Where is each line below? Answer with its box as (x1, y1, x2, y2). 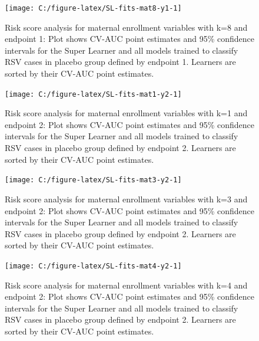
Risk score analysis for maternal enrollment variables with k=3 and (5, 192, 248, 205)
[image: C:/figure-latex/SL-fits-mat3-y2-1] (5, 176, 182, 185)
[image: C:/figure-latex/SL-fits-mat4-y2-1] (5, 261, 182, 270)
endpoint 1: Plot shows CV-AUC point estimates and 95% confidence (5, 32, 254, 45)
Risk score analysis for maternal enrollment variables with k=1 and (5, 107, 248, 119)
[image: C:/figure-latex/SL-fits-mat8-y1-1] (5, 4, 182, 12)
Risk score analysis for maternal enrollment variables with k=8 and (5, 21, 248, 33)
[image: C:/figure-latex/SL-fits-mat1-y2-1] (5, 90, 182, 99)
